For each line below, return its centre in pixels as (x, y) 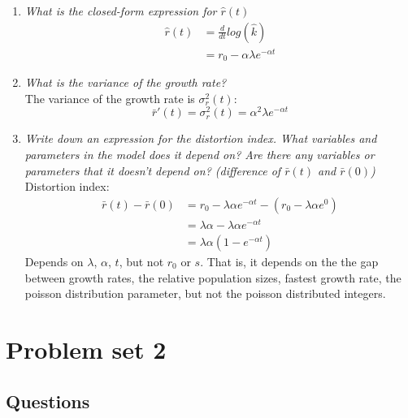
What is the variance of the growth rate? (126, 82)
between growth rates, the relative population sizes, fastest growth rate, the (213, 277)
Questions (48, 401)
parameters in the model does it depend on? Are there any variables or (200, 155)
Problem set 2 (86, 349)
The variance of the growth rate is (110, 98)
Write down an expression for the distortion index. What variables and (201, 138)
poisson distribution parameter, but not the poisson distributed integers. (205, 293)
